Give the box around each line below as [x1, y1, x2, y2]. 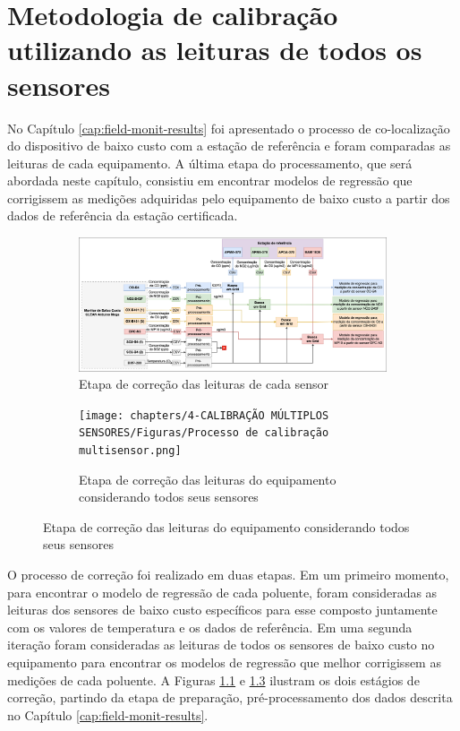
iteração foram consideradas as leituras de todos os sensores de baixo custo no [7, 635, 435, 654]
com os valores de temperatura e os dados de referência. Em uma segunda [7, 617, 413, 636]
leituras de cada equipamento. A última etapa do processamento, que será [7, 153, 413, 172]
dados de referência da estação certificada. [7, 206, 238, 225]
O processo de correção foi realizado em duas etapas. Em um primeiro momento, [7, 565, 449, 584]
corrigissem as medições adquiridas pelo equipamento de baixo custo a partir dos [7, 188, 450, 207]
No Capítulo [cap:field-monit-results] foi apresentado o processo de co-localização [7, 118, 450, 137]
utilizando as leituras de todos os [7, 31, 422, 68]
